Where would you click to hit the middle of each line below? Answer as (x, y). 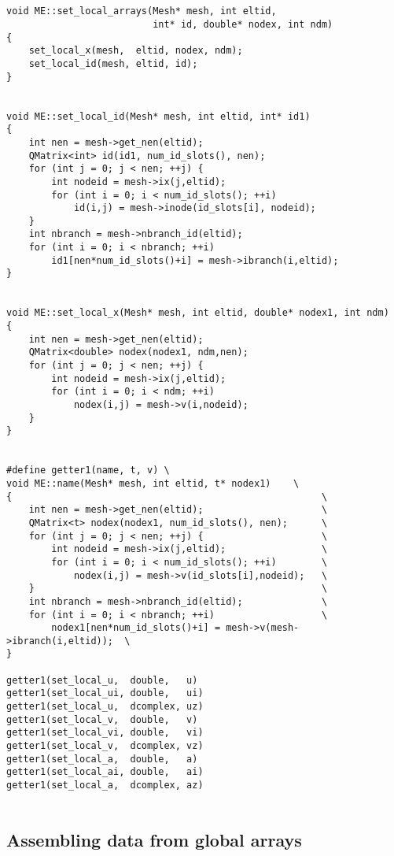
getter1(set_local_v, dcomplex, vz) (105, 746)
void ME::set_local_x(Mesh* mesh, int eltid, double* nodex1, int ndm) (198, 313)
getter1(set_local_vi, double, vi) (105, 733)
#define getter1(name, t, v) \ (88, 471)
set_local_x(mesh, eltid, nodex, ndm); (136, 51)
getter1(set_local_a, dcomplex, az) (105, 786)
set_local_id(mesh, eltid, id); (113, 63)
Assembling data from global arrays (154, 839)
